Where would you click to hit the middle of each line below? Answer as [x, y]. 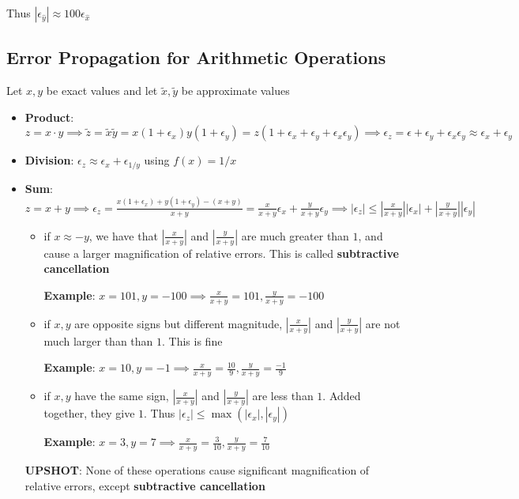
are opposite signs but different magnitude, [179, 323]
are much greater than [295, 235]
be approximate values [235, 91]
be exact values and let [102, 91]
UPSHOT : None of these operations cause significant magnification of [197, 470]
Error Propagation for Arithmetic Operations [196, 57]
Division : [49, 160]
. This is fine [192, 340]
